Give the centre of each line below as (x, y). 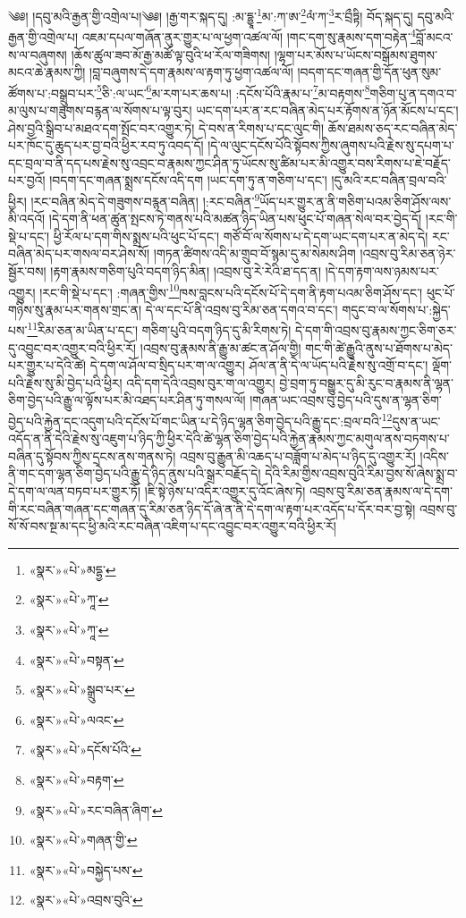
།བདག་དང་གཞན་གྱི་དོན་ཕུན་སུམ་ (369, 72)
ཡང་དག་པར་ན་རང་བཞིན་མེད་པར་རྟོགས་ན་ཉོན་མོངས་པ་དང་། (327, 109)
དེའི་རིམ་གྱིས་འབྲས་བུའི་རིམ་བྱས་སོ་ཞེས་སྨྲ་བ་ (361, 473)
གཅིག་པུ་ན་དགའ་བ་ (413, 93)
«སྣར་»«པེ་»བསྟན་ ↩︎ (76, 659)
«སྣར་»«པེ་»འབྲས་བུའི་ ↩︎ (86, 900)
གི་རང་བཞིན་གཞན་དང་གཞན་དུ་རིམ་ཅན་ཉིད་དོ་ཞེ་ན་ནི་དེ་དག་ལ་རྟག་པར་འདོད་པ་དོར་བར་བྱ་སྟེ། (212, 508)
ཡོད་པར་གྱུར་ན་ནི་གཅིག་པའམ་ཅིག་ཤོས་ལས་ (356, 201)
